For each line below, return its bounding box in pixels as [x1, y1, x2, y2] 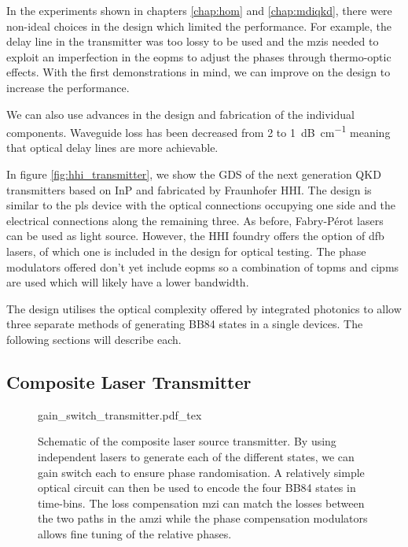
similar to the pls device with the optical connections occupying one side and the [6, 197, 396, 213]
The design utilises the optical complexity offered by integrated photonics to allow [6, 300, 402, 316]
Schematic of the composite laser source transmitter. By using [38, 433, 336, 449]
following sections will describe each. [6, 331, 182, 347]
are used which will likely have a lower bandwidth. [6, 274, 249, 290]
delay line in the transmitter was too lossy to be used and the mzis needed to [6, 33, 379, 50]
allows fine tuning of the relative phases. [38, 525, 232, 541]
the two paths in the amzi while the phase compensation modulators [38, 510, 368, 527]
